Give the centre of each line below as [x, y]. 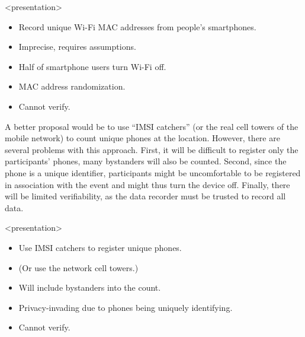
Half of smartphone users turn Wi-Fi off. [92, 66]
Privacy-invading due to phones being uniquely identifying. [126, 307]
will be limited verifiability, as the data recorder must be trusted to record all [145, 196]
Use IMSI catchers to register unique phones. [100, 247]
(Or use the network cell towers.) [78, 267]
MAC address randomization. [72, 86]
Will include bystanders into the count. [90, 287]
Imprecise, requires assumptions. [77, 47]
